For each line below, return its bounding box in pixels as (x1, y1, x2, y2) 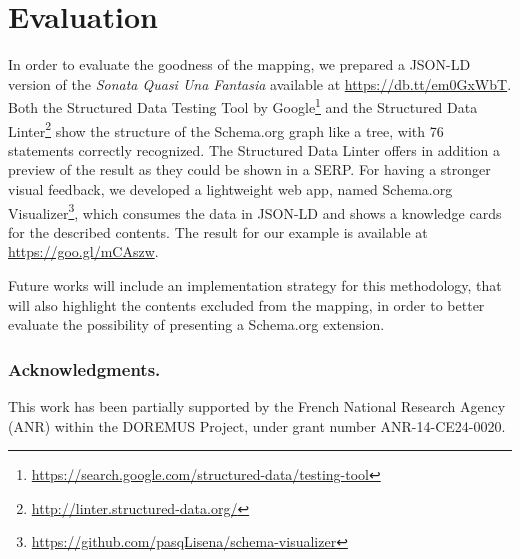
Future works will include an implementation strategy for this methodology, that (8, 275, 502, 296)
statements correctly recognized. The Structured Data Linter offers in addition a (8, 139, 501, 160)
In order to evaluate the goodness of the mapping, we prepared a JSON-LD (8, 54, 471, 75)
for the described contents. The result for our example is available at (8, 221, 428, 242)
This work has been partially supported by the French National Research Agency (8, 396, 506, 417)
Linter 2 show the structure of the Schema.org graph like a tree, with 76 (8, 117, 444, 141)
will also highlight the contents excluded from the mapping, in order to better (8, 294, 485, 315)
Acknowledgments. (8, 356, 161, 381)
